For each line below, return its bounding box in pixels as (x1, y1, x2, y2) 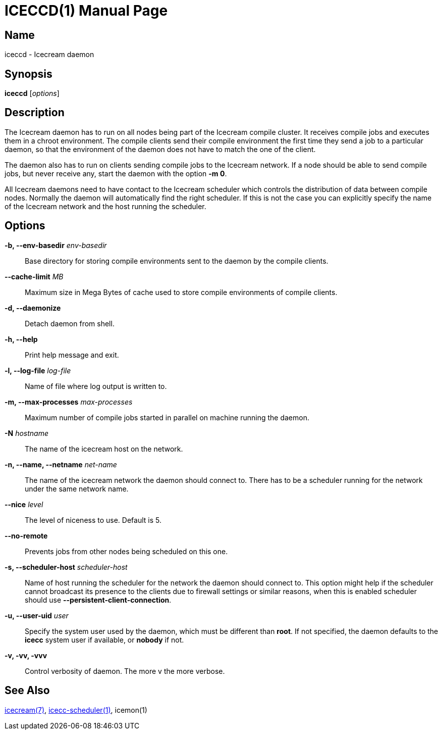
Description (5, 106, 65, 119)
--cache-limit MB (5, 272, 64, 281)
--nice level (5, 500, 43, 509)
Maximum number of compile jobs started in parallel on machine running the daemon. (25, 413, 309, 422)
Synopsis (5, 67, 52, 80)
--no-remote (5, 531, 48, 540)
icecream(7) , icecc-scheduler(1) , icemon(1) (5, 705, 147, 714)
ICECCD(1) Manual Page (5, 2, 168, 19)
